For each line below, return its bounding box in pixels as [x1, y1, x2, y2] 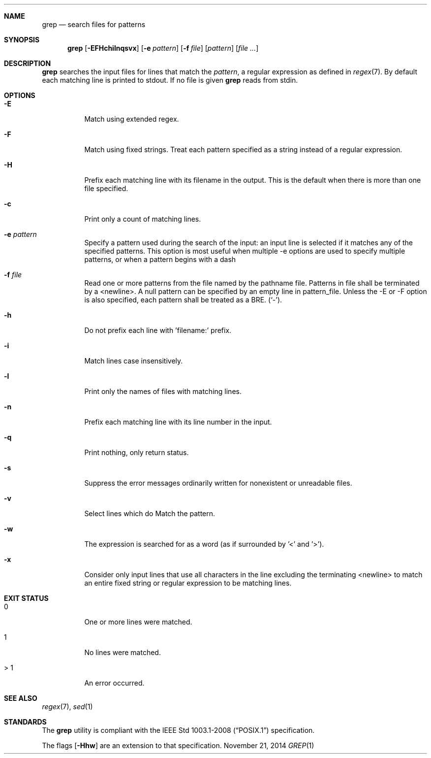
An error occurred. [84, 679, 145, 687]
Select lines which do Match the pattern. [84, 509, 215, 518]
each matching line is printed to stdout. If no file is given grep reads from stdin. [42, 76, 298, 84]
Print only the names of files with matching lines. [84, 387, 242, 395]
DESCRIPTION [4, 59, 51, 67]
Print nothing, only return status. [84, 448, 189, 457]
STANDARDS [4, 718, 47, 726]
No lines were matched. [84, 648, 161, 657]
